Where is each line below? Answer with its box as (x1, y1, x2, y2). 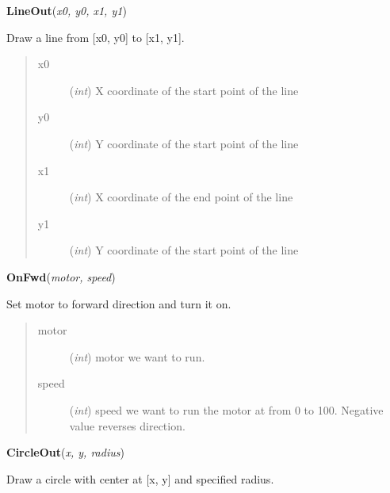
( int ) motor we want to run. (69, 348, 205, 365)
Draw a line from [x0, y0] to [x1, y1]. (6, 29, 185, 45)
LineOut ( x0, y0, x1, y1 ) (6, 2, 127, 18)
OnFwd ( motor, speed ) (6, 268, 116, 285)
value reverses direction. (69, 417, 185, 434)
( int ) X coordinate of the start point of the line (69, 82, 299, 98)
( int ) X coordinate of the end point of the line (69, 189, 293, 205)
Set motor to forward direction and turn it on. (6, 295, 231, 311)
